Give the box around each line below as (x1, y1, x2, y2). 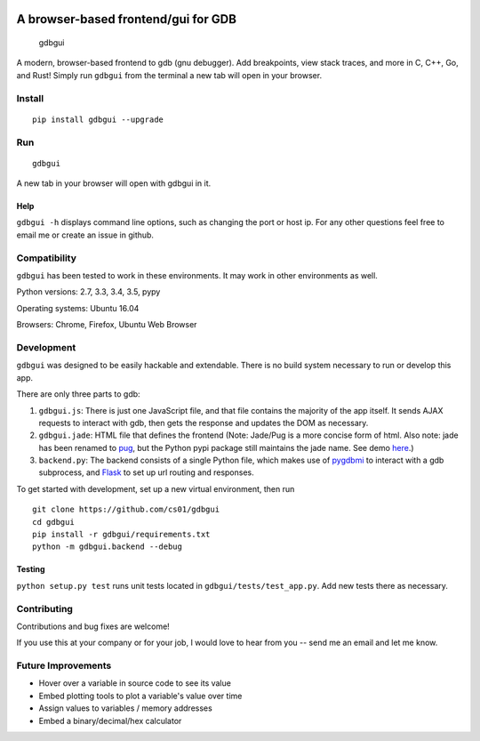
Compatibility (16, 252, 77, 264)
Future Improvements (16, 659, 112, 672)
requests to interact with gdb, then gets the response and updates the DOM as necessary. (38, 417, 369, 428)
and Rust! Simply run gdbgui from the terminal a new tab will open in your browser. (16, 69, 323, 80)
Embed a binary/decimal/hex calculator (38, 715, 182, 726)
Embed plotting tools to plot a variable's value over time (38, 690, 243, 701)
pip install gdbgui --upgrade (32, 114, 164, 125)
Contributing (16, 602, 73, 615)
